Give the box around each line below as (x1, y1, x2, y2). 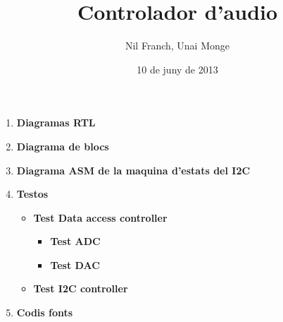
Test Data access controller (33, 210, 168, 225)
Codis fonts (16, 305, 73, 320)
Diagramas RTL (16, 115, 96, 130)
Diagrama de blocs (16, 138, 109, 153)
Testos (16, 186, 49, 201)
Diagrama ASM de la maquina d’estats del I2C (16, 162, 251, 177)
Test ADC (50, 234, 101, 249)
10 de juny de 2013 (137, 61, 218, 76)
